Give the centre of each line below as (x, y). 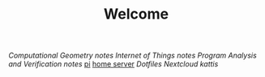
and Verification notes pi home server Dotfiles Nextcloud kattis (113, 64)
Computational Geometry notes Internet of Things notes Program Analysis (132, 56)
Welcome (136, 14)
